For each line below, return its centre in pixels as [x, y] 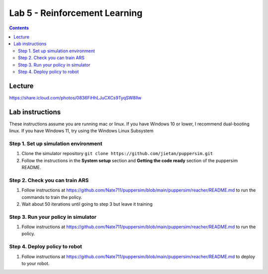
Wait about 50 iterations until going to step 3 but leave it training [87, 204]
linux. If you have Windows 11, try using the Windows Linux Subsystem [81, 131]
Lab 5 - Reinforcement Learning [76, 13]
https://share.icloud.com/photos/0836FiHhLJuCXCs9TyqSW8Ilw [75, 97]
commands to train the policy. [52, 197]
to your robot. [35, 263]
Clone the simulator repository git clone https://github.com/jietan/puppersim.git [117, 154]
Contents [19, 28]
